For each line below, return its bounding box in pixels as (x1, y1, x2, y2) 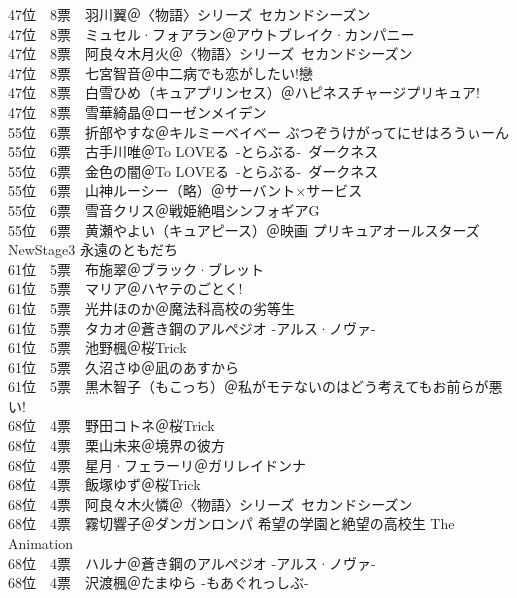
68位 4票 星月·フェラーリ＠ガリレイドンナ (8, 454, 306, 475)
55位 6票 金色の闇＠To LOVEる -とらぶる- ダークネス (8, 160, 379, 181)
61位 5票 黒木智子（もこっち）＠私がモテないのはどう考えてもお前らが (8, 376, 489, 397)
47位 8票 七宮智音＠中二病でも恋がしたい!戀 (8, 62, 313, 83)
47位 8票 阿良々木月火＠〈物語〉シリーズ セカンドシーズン (8, 43, 413, 64)
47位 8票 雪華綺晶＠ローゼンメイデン (8, 101, 267, 122)
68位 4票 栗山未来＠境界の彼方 (8, 435, 225, 456)
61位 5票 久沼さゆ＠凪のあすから (8, 356, 239, 377)
